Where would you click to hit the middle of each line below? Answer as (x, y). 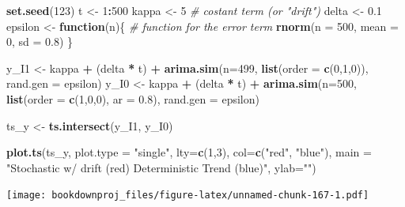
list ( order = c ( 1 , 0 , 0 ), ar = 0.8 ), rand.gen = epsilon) (133, 98)
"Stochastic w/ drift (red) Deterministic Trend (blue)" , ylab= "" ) (161, 167)
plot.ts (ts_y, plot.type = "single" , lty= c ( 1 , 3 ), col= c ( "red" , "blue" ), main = (189, 152)
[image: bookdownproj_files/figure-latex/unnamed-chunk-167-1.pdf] (188, 196)
